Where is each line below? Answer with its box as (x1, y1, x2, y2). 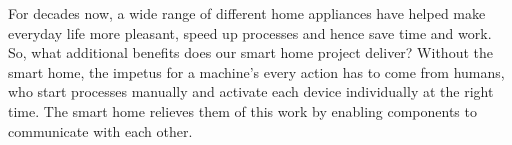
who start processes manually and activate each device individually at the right (8, 81, 494, 102)
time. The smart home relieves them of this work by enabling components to (8, 100, 477, 121)
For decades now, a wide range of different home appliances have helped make (8, 3, 486, 23)
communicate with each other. (8, 120, 193, 141)
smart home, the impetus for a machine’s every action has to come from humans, (8, 61, 505, 82)
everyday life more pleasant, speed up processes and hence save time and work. (8, 22, 492, 43)
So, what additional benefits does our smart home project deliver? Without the (8, 42, 493, 63)
